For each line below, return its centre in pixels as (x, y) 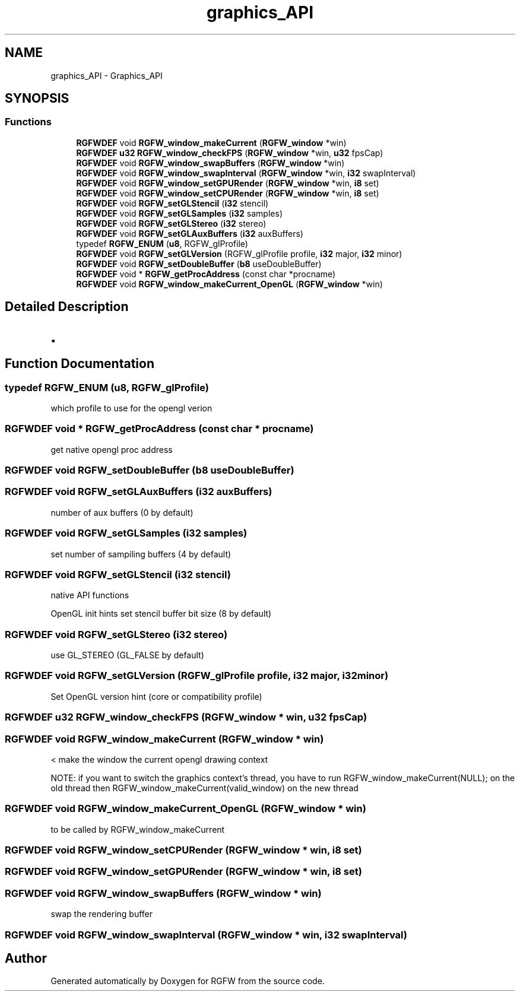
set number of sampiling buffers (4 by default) (141, 554)
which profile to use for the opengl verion (131, 408)
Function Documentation (80, 364)
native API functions (90, 595)
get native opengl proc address (112, 449)
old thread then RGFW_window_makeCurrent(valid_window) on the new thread (204, 788)
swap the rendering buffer (102, 914)
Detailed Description (67, 307)
